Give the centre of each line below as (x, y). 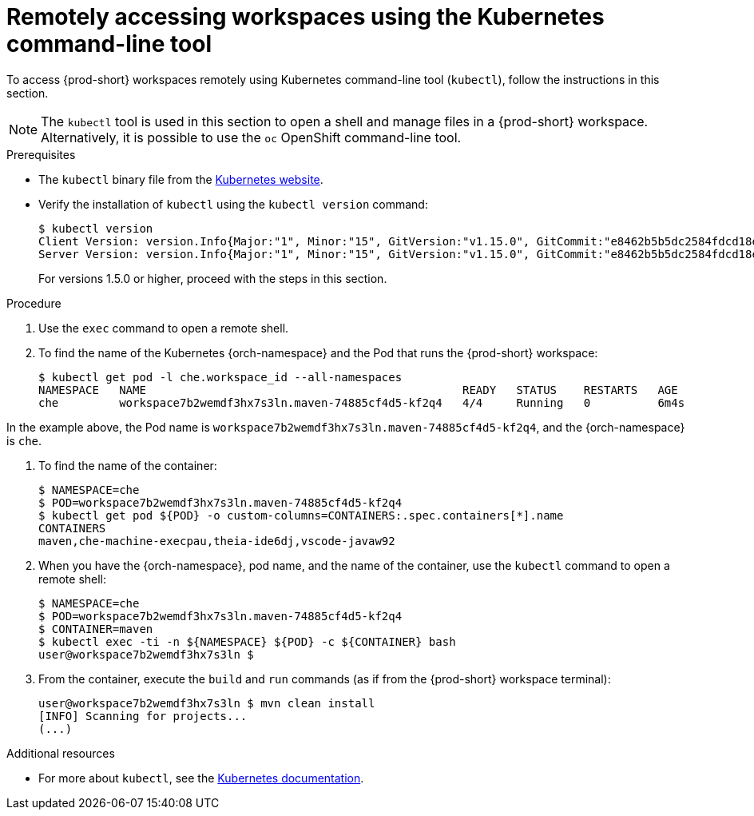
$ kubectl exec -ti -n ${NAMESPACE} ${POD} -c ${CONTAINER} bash (247, 641)
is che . (24, 440)
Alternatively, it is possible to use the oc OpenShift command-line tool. (251, 137)
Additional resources (61, 753)
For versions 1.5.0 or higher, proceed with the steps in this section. (213, 278)
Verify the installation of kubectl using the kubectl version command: (233, 204)
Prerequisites (41, 154)
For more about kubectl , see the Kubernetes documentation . (201, 778)
